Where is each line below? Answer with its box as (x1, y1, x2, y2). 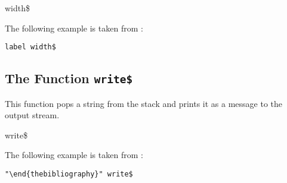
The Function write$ (5, 69, 133, 87)
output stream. (5, 109, 60, 121)
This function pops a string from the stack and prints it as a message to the (5, 97, 283, 109)
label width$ (5, 43, 56, 52)
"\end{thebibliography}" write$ (5, 170, 133, 178)
